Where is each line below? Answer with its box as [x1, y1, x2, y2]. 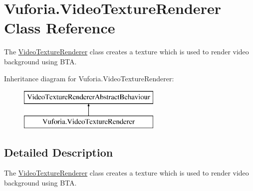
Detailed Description [4, 144, 113, 160]
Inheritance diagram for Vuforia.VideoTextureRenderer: [4, 73, 174, 83]
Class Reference [4, 17, 115, 38]
